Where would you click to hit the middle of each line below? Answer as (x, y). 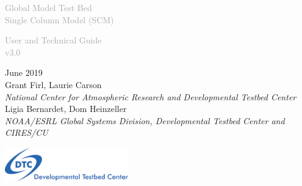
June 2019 (24, 73)
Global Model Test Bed (49, 7)
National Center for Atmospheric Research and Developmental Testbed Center (151, 96)
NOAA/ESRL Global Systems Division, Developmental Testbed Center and (145, 120)
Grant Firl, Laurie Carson (53, 84)
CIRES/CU (27, 132)
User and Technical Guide (53, 40)
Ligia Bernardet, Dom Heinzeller (66, 109)
